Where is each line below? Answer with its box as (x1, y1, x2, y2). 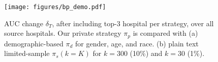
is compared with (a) (133, 28, 198, 38)
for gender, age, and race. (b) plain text (75, 38, 199, 48)
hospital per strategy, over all (122, 18, 214, 28)
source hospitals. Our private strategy (4, 28, 121, 38)
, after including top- (52, 18, 117, 28)
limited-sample (4, 48, 50, 58)
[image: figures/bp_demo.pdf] (4, 4, 106, 11)
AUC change (4, 18, 43, 28)
